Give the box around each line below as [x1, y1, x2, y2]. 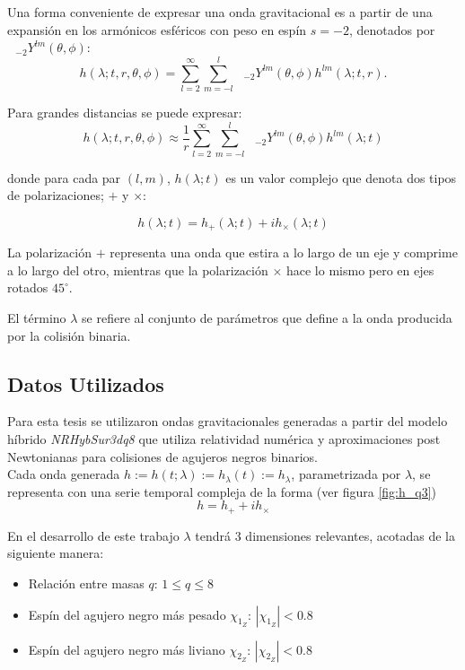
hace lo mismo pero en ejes [285, 260, 434, 279]
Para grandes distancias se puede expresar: [7, 102, 242, 121]
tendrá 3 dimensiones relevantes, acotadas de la [195, 526, 455, 544]
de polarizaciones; [7, 186, 104, 204]
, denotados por [348, 20, 435, 39]
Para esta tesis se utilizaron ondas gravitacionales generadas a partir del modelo [7, 412, 448, 431]
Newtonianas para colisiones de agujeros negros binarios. [7, 447, 318, 466]
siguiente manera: [7, 544, 104, 562]
